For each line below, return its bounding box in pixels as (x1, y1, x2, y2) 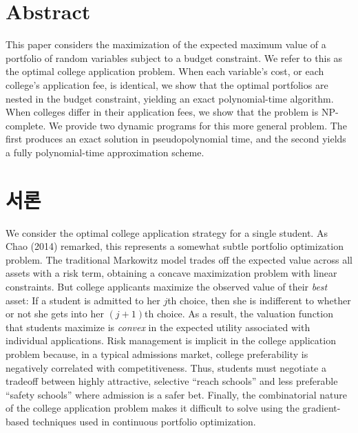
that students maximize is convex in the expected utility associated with (6, 319, 310, 334)
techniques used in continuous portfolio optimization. (32, 414, 256, 428)
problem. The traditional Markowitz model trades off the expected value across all (6, 252, 353, 266)
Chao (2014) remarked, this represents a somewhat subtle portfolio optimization (6, 239, 344, 253)
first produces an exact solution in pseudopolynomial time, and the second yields (6, 131, 346, 146)
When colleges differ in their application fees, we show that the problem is (6, 105, 319, 119)
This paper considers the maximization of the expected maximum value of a (6, 37, 326, 52)
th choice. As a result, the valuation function (144, 306, 333, 321)
